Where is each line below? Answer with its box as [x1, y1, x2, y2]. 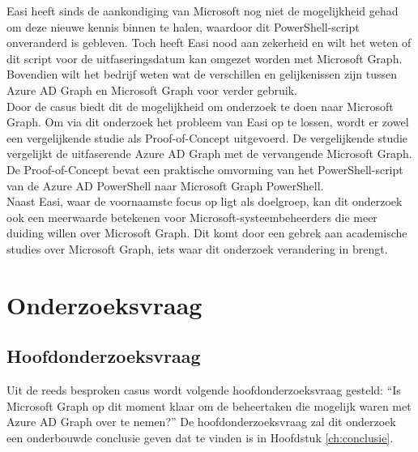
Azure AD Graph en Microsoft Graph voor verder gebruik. [6, 81, 298, 98]
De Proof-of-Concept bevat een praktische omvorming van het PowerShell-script [6, 160, 403, 177]
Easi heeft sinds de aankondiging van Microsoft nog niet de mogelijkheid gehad [6, 2, 399, 19]
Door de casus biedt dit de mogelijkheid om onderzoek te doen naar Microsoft [6, 97, 394, 114]
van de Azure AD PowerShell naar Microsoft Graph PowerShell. [6, 177, 324, 194]
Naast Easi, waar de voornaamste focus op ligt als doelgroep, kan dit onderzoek [6, 193, 403, 210]
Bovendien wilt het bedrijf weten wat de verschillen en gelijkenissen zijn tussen [6, 66, 398, 83]
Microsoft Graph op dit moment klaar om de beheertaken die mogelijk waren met [6, 397, 412, 414]
